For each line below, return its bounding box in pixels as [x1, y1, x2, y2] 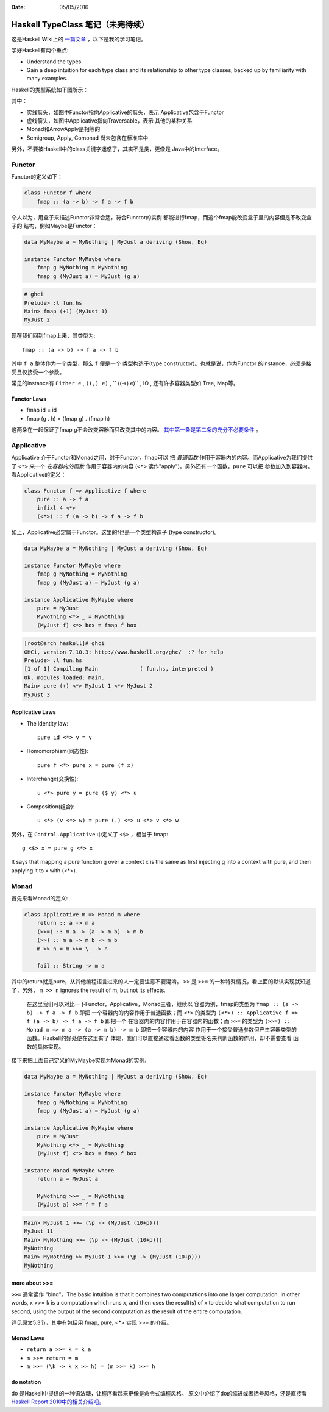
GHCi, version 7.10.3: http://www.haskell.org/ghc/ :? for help [24, 648, 224, 655]
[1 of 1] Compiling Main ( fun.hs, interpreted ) [24, 665, 214, 672]
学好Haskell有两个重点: [11, 46, 69, 54]
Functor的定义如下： [11, 173, 63, 180]
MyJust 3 [24, 691, 51, 698]
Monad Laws [11, 1334, 45, 1341]
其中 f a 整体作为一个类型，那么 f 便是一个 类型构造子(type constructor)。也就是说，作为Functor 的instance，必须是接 [11, 360, 312, 367]
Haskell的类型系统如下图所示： [11, 86, 88, 93]
